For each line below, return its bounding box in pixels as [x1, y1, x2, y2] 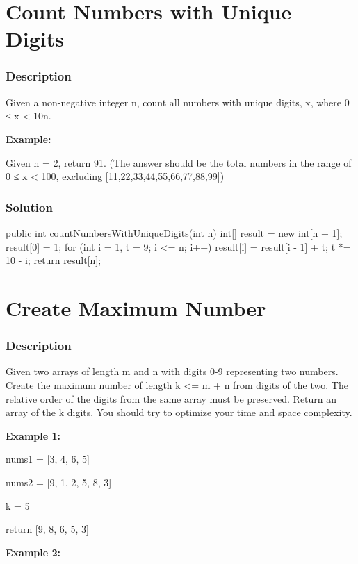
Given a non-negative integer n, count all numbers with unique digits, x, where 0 [6, 94, 350, 109]
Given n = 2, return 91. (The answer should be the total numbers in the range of [6, 155, 352, 169]
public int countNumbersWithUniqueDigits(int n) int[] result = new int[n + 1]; [6, 225, 343, 240]
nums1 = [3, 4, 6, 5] [6, 451, 90, 466]
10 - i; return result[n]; [6, 253, 101, 267]
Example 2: [6, 545, 60, 559]
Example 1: [6, 428, 60, 442]
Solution [6, 198, 53, 215]
